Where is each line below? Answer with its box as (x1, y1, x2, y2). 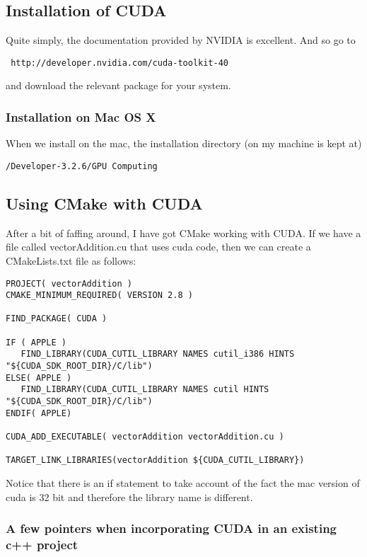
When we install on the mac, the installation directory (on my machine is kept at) (6, 136, 362, 151)
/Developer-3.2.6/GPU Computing (6, 161, 158, 171)
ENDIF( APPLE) (6, 408, 72, 418)
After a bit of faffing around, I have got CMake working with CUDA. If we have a (6, 225, 361, 240)
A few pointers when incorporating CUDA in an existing (6, 519, 337, 537)
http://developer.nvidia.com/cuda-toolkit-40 (11, 57, 228, 68)
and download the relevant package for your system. (6, 78, 231, 93)
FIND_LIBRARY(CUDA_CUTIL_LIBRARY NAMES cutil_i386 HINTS (21, 349, 295, 360)
